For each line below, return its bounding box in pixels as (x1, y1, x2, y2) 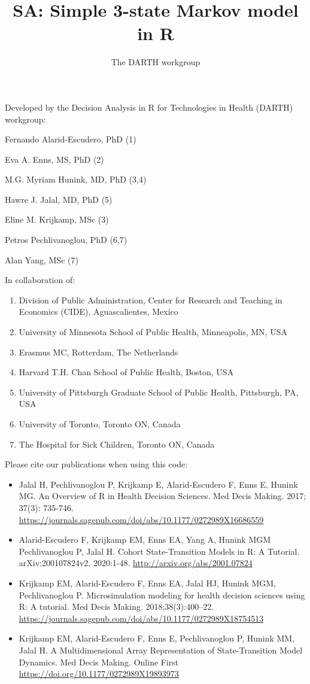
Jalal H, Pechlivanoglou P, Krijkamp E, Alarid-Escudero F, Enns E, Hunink (19, 478, 298, 490)
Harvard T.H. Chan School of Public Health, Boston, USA (19, 366, 234, 378)
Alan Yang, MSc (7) (5, 253, 78, 266)
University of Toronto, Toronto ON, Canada (19, 418, 181, 430)
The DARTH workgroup (111, 56, 200, 68)
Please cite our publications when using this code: (5, 458, 188, 470)
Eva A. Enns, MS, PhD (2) (5, 153, 104, 165)
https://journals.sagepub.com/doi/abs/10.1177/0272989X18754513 (19, 612, 264, 624)
